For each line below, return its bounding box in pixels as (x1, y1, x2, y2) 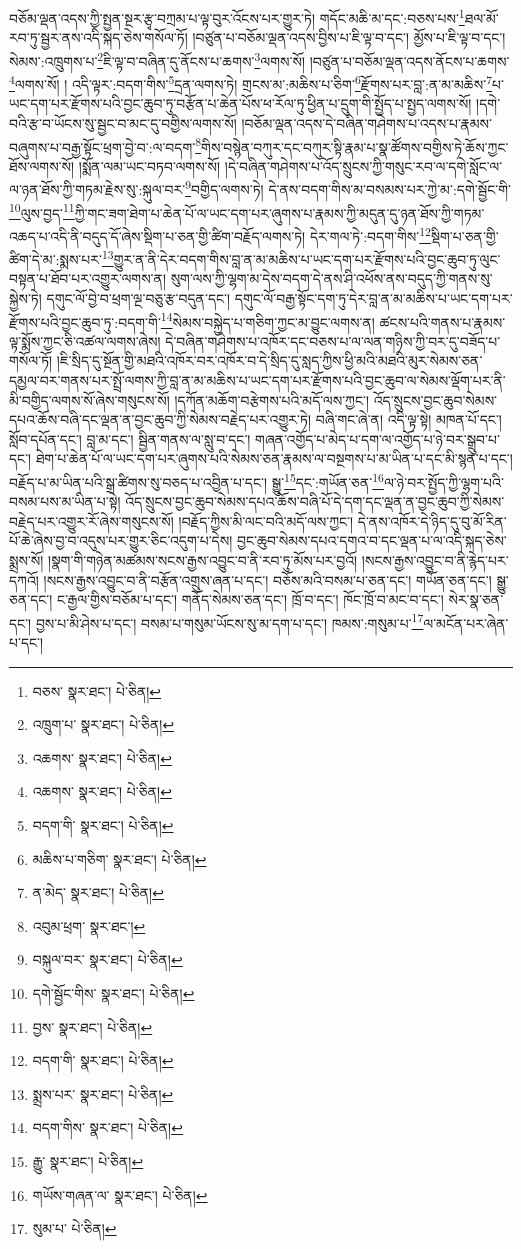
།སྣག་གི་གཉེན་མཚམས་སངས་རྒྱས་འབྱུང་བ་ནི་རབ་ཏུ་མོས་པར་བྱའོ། (48, 550, 358, 570)
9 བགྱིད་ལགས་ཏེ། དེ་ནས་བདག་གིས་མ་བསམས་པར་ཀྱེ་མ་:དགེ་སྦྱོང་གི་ (185, 176, 511, 200)
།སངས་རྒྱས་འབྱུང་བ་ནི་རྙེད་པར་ (361, 550, 509, 570)
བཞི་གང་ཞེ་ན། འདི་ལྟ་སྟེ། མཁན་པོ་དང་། (315, 409, 502, 430)
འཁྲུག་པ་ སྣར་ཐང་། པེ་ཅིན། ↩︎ (32, 714, 175, 735)
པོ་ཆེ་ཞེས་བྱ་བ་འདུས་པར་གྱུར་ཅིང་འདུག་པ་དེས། (9, 530, 233, 551)
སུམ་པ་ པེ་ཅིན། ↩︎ (32, 1218, 117, 1239)
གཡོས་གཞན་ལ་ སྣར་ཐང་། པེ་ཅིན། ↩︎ (32, 1184, 208, 1205)
